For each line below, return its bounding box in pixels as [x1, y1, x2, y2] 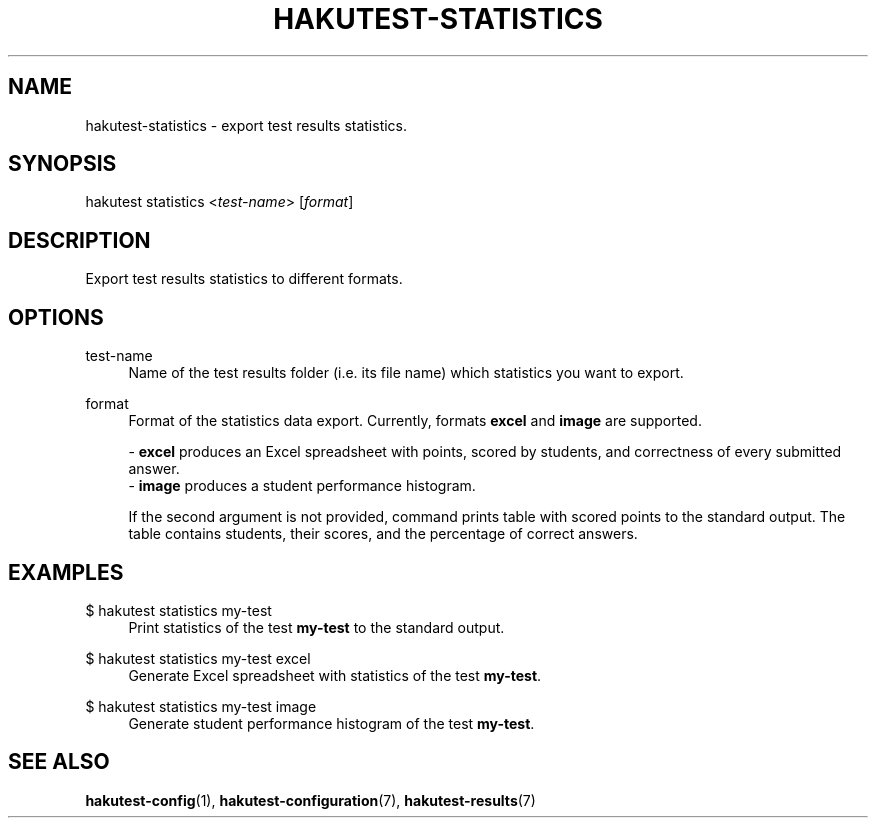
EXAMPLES [8, 559, 124, 585]
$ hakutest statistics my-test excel [85, 649, 311, 667]
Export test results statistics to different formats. [85, 270, 403, 288]
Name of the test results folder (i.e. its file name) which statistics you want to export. [128, 364, 684, 382]
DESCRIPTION [8, 227, 151, 253]
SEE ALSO [8, 749, 110, 775]
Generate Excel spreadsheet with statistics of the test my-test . [128, 666, 542, 684]
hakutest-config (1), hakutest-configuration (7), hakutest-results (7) [85, 791, 536, 809]
